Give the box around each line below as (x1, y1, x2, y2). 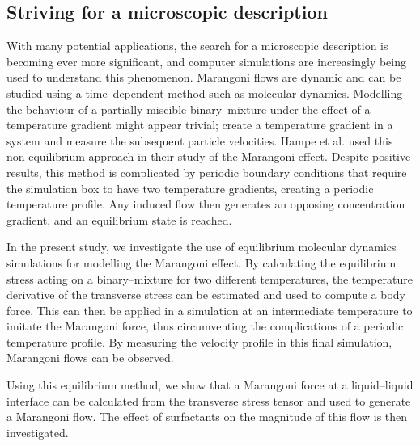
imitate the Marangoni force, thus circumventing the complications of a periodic (6, 318, 404, 334)
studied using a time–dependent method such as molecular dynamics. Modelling (6, 84, 403, 101)
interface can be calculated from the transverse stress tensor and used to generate (6, 392, 411, 409)
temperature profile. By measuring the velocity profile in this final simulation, (6, 333, 392, 350)
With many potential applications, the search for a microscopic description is (6, 37, 388, 54)
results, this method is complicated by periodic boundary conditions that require (6, 163, 407, 180)
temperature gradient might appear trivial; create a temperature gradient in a (6, 116, 393, 133)
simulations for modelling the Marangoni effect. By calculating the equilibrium (6, 254, 397, 271)
